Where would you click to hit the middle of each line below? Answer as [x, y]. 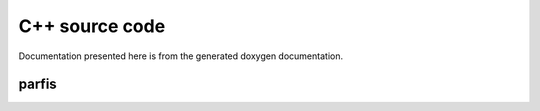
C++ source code [92, 26]
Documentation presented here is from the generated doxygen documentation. [181, 56]
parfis [37, 84]
